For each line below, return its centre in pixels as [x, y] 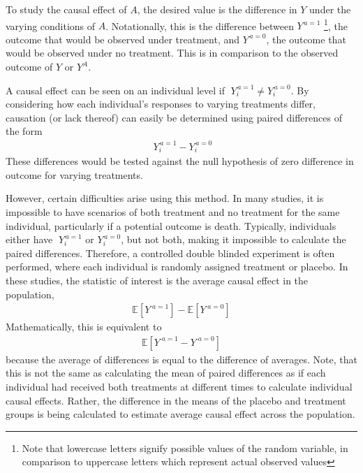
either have [29, 239]
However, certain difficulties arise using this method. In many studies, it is [165, 198]
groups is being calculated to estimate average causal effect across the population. [180, 414]
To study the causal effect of [66, 9]
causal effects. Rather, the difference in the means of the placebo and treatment [176, 400]
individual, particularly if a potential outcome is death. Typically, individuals [171, 225]
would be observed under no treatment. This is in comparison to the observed [172, 53]
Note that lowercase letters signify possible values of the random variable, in [185, 447]
